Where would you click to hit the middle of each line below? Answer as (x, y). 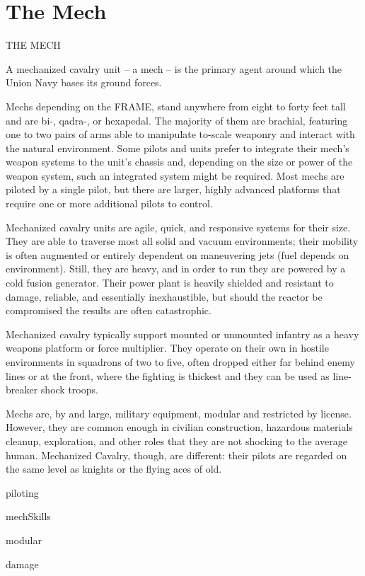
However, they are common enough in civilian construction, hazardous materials (179, 427)
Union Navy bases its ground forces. (84, 82)
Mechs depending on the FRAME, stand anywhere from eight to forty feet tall (176, 106)
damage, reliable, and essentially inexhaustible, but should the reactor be (164, 296)
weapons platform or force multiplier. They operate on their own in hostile (167, 348)
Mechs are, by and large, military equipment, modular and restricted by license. (179, 413)
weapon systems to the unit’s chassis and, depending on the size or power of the (179, 162)
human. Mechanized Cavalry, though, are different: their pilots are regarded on (176, 455)
